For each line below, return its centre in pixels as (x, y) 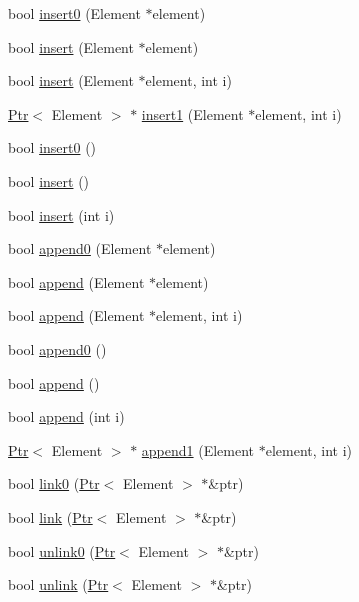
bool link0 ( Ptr (54, 483)
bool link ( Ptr (50, 516)
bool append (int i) (66, 416)
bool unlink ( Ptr (58, 584)
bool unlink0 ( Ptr (62, 550)
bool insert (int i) (61, 214)
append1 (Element (198, 449)
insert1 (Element (192, 113)
